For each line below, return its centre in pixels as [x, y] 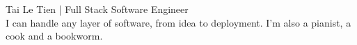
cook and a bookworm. [54, 36]
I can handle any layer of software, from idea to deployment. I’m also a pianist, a [178, 22]
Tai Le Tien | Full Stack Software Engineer [97, 9]
